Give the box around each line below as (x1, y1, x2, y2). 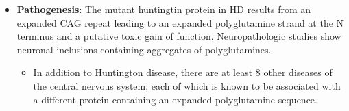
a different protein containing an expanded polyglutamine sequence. (33, 92, 317, 106)
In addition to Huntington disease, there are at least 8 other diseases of (33, 65, 333, 79)
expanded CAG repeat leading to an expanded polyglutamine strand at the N (16, 15, 344, 29)
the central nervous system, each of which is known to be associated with (33, 78, 341, 92)
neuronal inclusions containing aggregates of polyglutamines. (16, 42, 272, 56)
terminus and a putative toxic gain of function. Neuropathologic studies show (16, 29, 341, 43)
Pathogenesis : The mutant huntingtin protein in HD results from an (16, 2, 311, 16)
